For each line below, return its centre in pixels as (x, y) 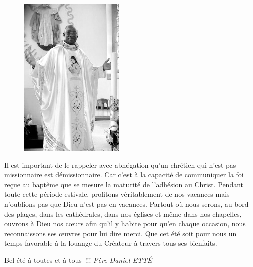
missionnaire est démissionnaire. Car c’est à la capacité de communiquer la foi (124, 174)
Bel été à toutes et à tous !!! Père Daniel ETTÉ (78, 260)
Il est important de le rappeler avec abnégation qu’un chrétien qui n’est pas (120, 164)
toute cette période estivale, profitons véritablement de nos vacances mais (117, 194)
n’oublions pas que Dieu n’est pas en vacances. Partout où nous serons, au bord (126, 204)
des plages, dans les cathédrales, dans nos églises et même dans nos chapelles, (123, 214)
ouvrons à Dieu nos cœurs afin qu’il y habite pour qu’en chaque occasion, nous (125, 224)
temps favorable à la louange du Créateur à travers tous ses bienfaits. (111, 243)
